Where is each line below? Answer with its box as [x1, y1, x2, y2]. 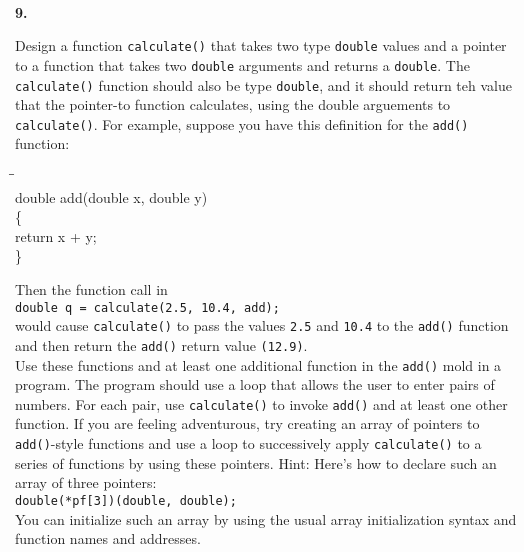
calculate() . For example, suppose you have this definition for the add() [15, 113, 469, 134]
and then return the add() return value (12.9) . [15, 334, 308, 355]
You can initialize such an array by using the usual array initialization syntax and [15, 508, 517, 529]
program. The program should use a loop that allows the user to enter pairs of [15, 374, 495, 395]
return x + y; [15, 225, 97, 246]
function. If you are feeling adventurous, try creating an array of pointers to [15, 413, 480, 434]
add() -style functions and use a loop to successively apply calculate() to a [15, 433, 482, 454]
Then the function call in [15, 278, 168, 299]
